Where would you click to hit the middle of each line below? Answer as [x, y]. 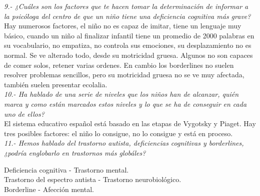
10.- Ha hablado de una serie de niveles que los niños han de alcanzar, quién [121, 94]
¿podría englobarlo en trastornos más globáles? [75, 152]
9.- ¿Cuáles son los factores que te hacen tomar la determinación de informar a [126, 6]
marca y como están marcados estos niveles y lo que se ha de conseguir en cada [125, 103]
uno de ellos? [24, 113]
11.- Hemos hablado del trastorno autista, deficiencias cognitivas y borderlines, [124, 143]
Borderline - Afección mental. [49, 189]
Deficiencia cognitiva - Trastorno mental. [66, 169]
